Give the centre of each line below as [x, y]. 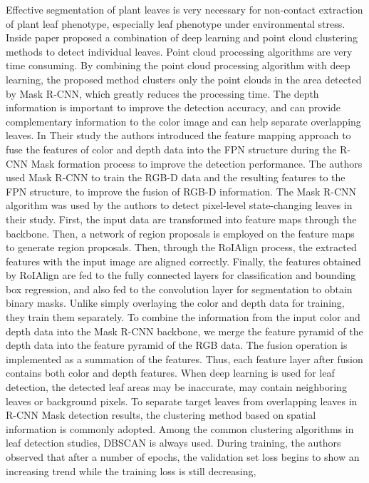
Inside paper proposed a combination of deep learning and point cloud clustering [182, 37]
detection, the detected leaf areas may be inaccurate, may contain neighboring [176, 387]
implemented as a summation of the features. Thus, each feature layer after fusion [184, 359]
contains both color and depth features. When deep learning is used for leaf [170, 373]
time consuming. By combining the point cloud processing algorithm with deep [178, 65]
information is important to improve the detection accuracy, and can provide [173, 107]
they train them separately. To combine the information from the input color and [183, 317]
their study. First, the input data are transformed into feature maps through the [181, 219]
